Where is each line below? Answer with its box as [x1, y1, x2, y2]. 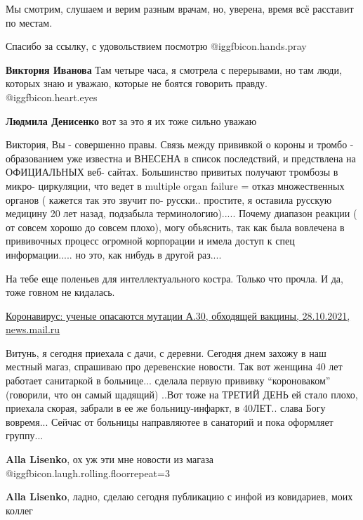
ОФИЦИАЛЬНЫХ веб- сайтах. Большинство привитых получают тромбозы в [6, 164, 338, 179]
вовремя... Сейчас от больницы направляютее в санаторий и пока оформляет [6, 414, 334, 429]
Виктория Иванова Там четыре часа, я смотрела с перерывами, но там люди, [6, 62, 342, 77]
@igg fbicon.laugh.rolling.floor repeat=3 [6, 465, 170, 480]
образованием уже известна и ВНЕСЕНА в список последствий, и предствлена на [6, 150, 356, 165]
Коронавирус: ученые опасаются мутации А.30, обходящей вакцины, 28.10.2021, [6, 308, 350, 323]
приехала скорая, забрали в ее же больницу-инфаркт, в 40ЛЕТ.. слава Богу [6, 401, 326, 415]
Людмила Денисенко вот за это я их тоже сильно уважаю [6, 113, 257, 128]
